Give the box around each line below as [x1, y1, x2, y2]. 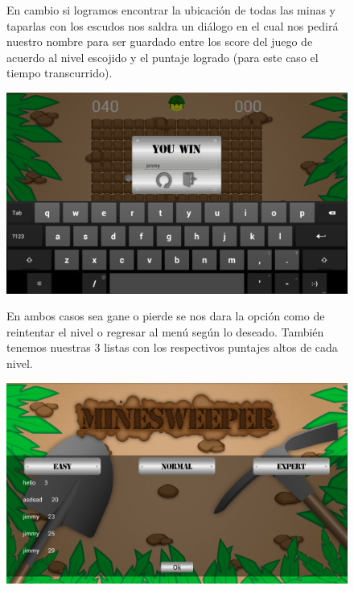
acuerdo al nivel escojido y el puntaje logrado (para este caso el [6, 48, 319, 65]
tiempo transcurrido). [6, 64, 113, 81]
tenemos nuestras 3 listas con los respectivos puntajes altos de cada [6, 339, 338, 356]
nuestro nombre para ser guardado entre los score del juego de [6, 33, 313, 50]
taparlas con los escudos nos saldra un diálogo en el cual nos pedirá [6, 17, 339, 34]
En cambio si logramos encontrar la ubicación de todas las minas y [6, 2, 336, 18]
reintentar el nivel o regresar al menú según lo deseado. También [6, 323, 324, 340]
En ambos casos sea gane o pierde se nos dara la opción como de [6, 307, 325, 324]
